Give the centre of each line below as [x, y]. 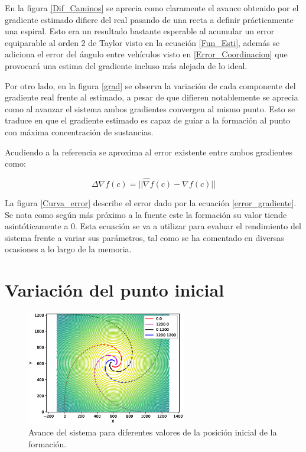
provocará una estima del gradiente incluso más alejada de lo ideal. [126, 65]
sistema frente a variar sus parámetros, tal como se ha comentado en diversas [144, 237]
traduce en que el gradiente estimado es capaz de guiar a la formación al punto [148, 120]
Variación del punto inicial [115, 290]
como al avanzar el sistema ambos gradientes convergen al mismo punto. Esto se [150, 108]
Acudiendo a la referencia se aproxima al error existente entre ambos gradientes [149, 152]
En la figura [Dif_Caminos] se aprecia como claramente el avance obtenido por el [152, 8]
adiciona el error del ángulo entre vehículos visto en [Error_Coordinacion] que [146, 54]
